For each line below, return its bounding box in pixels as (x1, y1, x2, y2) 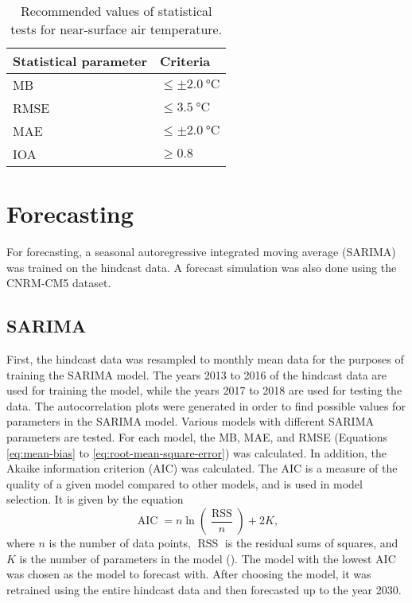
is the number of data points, (49, 535, 191, 551)
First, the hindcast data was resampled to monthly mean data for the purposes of (6, 351, 404, 368)
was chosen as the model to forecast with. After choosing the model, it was (6, 566, 371, 582)
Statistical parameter (13, 52, 148, 70)
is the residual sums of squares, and (224, 535, 398, 551)
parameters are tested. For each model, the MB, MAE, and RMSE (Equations (6, 429, 388, 445)
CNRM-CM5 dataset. (6, 274, 111, 291)
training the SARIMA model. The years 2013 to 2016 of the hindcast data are (6, 366, 387, 383)
